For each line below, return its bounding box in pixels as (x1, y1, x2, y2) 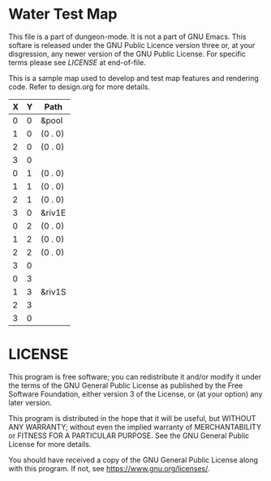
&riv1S (40, 286, 67, 297)
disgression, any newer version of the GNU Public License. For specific (8, 49, 246, 58)
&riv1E (40, 207, 67, 218)
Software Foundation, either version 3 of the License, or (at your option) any (8, 389, 263, 398)
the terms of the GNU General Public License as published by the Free (8, 380, 243, 390)
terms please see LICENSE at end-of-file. (8, 58, 146, 67)
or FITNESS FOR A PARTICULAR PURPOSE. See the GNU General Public (8, 431, 250, 440)
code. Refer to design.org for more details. (8, 82, 150, 92)
